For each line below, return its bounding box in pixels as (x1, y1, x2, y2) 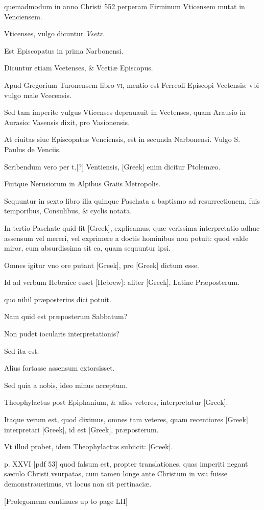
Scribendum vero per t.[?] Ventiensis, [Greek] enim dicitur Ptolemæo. (4, 161, 221, 172)
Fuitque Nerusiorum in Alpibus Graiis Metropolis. (4, 178, 161, 189)
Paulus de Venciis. (4, 143, 61, 154)
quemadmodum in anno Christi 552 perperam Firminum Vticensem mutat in (4, 1, 245, 11)
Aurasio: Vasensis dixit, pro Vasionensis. (4, 116, 130, 127)
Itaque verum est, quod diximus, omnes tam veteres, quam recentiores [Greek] (4, 414, 248, 425)
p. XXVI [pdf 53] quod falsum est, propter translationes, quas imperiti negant (4, 458, 248, 469)
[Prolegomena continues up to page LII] (4, 495, 128, 506)
